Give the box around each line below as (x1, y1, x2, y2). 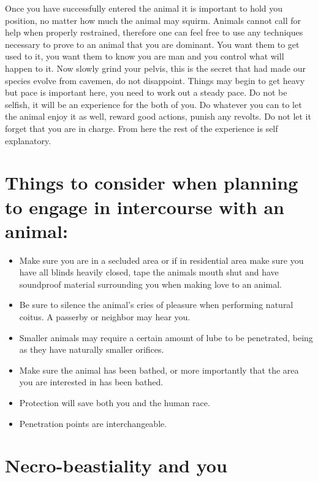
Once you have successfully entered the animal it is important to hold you (5, 2, 283, 14)
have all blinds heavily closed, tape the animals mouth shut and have (19, 266, 279, 279)
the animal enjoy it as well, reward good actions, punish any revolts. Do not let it (5, 110, 311, 123)
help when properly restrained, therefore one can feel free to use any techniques (5, 26, 303, 39)
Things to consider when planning (5, 170, 298, 195)
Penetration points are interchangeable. (19, 417, 167, 429)
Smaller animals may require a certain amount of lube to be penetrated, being (19, 331, 313, 344)
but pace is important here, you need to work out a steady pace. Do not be (5, 86, 287, 99)
